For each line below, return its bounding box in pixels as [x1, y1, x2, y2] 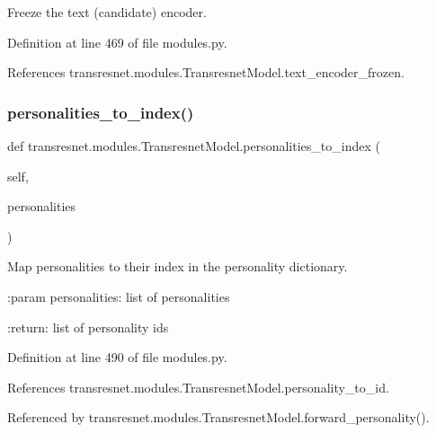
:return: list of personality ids [7, 317, 169, 336]
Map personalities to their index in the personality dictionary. [7, 257, 348, 276]
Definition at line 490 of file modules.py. [7, 348, 227, 367]
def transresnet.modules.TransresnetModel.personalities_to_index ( [7, 137, 380, 155]
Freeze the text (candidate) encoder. [7, 3, 207, 21]
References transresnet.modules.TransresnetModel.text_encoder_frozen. [7, 63, 405, 82]
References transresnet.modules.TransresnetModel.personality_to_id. [7, 377, 389, 396]
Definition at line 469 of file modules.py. [7, 32, 227, 51]
